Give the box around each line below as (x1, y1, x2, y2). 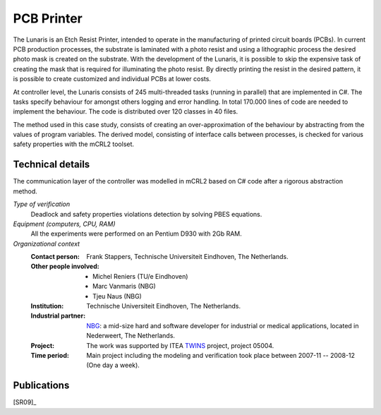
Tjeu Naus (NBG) (92, 291, 143, 300)
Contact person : (30, 253, 80, 261)
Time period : (30, 351, 70, 359)
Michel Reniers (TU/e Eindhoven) (92, 272, 188, 280)
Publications (13, 380, 70, 392)
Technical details (13, 159, 90, 171)
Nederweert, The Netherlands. (86, 332, 176, 340)
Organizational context (13, 239, 80, 248)
